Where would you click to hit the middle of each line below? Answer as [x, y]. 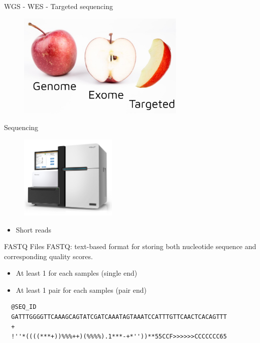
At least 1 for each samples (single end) [77, 273]
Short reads [33, 229]
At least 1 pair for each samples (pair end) [81, 290]
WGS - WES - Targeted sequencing [59, 6]
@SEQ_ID [24, 307]
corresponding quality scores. [48, 256]
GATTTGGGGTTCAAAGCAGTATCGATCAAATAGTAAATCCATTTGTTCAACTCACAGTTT [119, 317]
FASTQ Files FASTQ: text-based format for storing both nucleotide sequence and [130, 246]
